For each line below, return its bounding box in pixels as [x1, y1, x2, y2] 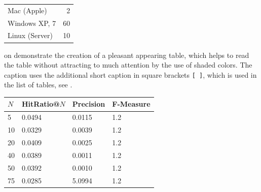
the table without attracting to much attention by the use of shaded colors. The [4, 59, 252, 70]
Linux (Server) [8, 30, 53, 41]
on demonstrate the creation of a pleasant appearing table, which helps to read [4, 49, 249, 60]
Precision [72, 99, 105, 109]
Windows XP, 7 [8, 17, 56, 28]
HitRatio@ [22, 99, 60, 109]
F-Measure [112, 99, 151, 109]
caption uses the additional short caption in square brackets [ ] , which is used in [4, 69, 257, 80]
